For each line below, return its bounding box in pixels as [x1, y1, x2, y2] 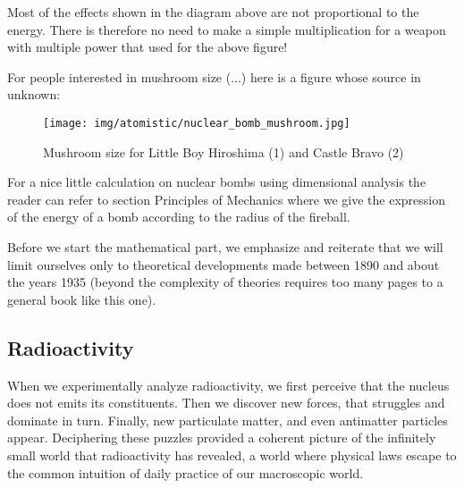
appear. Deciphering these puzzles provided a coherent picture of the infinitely [7, 428, 436, 447]
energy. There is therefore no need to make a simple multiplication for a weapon [7, 20, 446, 38]
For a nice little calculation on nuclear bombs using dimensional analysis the [7, 172, 426, 191]
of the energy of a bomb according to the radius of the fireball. [7, 207, 350, 226]
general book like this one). [7, 290, 156, 308]
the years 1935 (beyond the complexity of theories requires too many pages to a [7, 273, 443, 291]
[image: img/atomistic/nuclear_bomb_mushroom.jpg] [43, 116, 350, 130]
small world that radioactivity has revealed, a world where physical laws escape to [7, 445, 457, 464]
